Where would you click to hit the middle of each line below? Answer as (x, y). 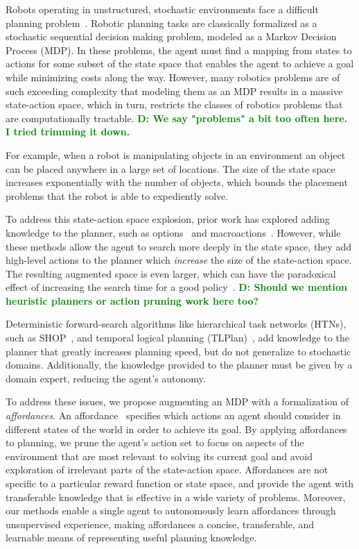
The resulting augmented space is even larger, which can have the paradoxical (171, 273)
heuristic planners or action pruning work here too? (132, 300)
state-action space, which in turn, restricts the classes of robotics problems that (174, 104)
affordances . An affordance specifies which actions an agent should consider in (173, 415)
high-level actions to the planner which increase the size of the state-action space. (179, 260)
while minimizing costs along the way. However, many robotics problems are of (173, 77)
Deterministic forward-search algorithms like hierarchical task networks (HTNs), (176, 324)
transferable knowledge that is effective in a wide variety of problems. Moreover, (176, 497)
